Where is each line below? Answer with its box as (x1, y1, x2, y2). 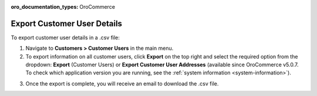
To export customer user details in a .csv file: (11, 34, 120, 41)
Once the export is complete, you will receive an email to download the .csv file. (25, 80, 219, 87)
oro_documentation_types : (11, 4, 79, 10)
